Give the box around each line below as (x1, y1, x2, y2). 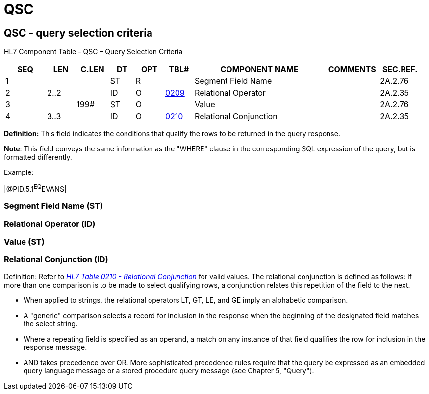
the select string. (24, 319, 78, 328)
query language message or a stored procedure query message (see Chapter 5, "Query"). (24, 366, 314, 375)
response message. (24, 343, 87, 351)
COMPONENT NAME (220, 64, 299, 74)
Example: (4, 168, 34, 177)
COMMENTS (328, 64, 376, 74)
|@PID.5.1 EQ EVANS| (4, 183, 67, 193)
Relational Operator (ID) (4, 219, 96, 229)
